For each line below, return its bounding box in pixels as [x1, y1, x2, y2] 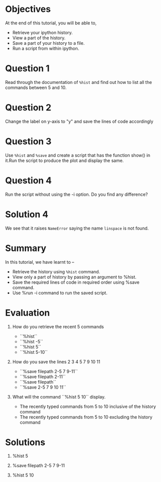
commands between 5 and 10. [5, 84, 67, 90]
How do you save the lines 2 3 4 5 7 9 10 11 [12, 359, 100, 365]
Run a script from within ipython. [12, 45, 80, 51]
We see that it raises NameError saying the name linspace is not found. [5, 225, 149, 231]
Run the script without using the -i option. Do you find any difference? [5, 191, 148, 197]
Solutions [5, 436, 46, 448]
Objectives [5, 3, 51, 15]
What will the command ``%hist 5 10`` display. [12, 394, 106, 400]
